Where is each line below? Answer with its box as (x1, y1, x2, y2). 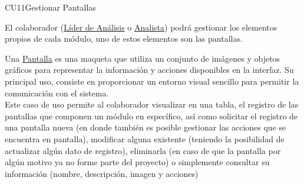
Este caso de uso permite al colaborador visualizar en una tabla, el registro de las (5, 98, 299, 111)
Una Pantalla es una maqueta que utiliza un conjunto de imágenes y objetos (5, 52, 280, 64)
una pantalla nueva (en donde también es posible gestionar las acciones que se (5, 121, 286, 133)
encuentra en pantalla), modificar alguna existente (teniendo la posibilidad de (5, 132, 285, 145)
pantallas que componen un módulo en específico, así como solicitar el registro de (5, 109, 298, 122)
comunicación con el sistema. (5, 86, 109, 99)
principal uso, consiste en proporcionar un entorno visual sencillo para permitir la (5, 75, 299, 87)
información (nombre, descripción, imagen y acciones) (5, 167, 199, 179)
